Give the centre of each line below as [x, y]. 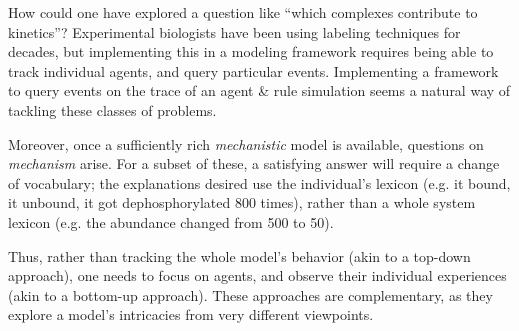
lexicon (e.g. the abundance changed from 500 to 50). [171, 221]
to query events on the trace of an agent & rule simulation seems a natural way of [259, 90]
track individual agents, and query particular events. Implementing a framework [253, 70]
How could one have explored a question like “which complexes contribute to [243, 12]
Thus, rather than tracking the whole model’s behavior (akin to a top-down [239, 255]
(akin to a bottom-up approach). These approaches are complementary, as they [250, 294]
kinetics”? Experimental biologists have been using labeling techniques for [234, 31]
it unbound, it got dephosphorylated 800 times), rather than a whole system [242, 202]
